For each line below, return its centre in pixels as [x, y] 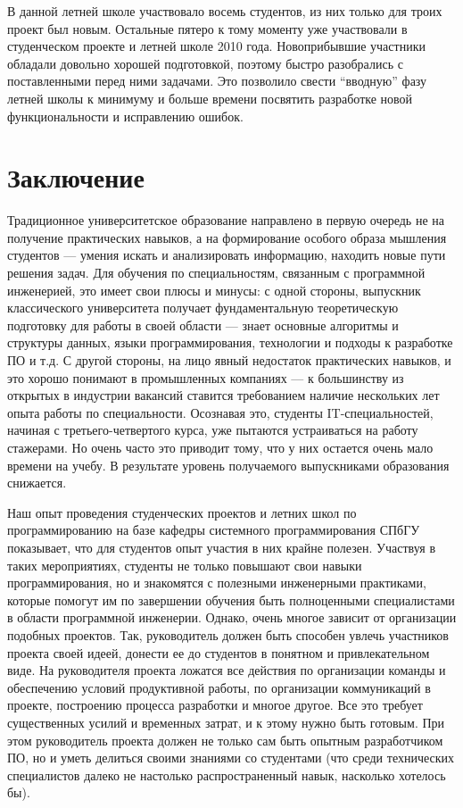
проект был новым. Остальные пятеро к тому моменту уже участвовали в [207, 28]
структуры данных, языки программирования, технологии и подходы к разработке [230, 342]
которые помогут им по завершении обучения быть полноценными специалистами [231, 600]
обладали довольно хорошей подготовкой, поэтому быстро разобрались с [205, 63]
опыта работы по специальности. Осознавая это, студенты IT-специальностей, [220, 412]
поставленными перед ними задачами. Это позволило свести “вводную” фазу [217, 81]
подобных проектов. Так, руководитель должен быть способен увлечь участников [228, 634]
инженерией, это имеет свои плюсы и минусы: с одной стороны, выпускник [214, 290]
